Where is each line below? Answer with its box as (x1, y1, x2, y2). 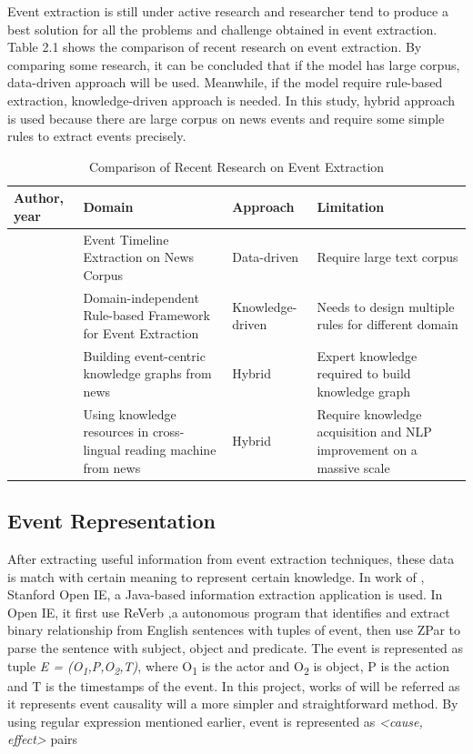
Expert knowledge (317, 346, 418, 365)
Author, (14, 188, 65, 207)
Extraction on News (83, 247, 195, 266)
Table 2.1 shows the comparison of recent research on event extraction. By (7, 37, 422, 56)
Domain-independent (83, 287, 199, 307)
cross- (152, 422, 185, 441)
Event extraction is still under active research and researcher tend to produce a (7, 2, 448, 20)
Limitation (317, 197, 385, 216)
